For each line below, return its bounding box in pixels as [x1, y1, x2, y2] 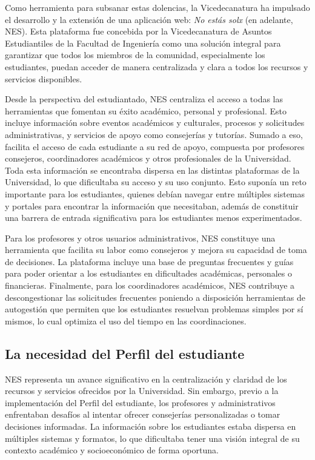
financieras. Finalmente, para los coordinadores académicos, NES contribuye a [5, 279, 295, 292]
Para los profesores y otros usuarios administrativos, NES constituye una [5, 231, 276, 244]
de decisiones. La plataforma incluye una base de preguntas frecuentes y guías [5, 255, 294, 268]
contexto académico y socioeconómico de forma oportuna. [5, 444, 219, 456]
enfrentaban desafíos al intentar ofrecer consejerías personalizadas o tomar [5, 408, 280, 421]
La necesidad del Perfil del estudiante [5, 344, 245, 363]
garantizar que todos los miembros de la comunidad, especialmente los [5, 48, 265, 61]
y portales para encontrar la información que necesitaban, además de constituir [5, 199, 299, 212]
